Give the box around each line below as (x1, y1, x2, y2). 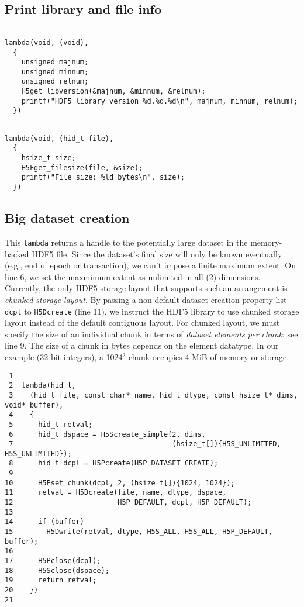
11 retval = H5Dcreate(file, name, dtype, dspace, (5, 488, 227, 497)
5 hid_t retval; (9, 420, 93, 429)
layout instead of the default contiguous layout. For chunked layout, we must (5, 316, 280, 329)
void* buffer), (5, 401, 64, 409)
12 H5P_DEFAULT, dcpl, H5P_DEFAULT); (5, 498, 252, 507)
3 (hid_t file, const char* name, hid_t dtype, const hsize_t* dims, (9, 391, 298, 399)
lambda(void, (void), (5, 38, 89, 47)
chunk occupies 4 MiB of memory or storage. (128, 350, 289, 363)
